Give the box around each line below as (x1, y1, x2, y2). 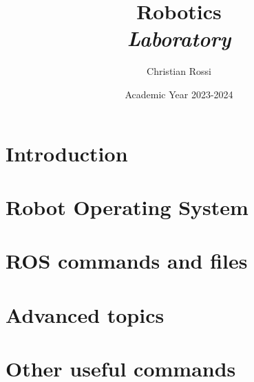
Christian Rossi (147, 64, 211, 78)
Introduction (6, 139, 128, 167)
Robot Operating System (6, 192, 248, 221)
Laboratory (127, 24, 231, 53)
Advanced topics (6, 300, 165, 328)
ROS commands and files (6, 247, 248, 275)
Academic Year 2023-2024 (125, 87, 233, 101)
